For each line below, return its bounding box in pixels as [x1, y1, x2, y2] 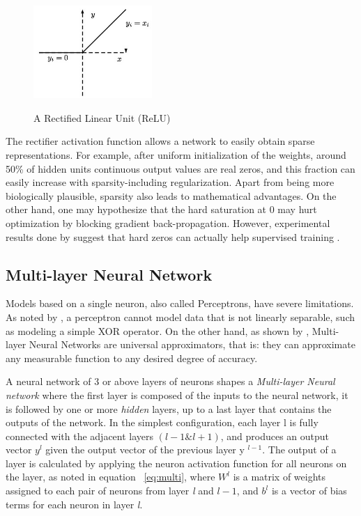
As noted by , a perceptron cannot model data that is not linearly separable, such [6, 309, 355, 324]
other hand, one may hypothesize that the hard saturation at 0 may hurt [6, 202, 317, 217]
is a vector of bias [271, 483, 347, 498]
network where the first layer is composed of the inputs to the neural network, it [6, 387, 348, 402]
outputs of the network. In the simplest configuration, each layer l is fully [6, 415, 318, 430]
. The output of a [262, 442, 337, 457]
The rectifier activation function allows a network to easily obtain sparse [6, 134, 315, 148]
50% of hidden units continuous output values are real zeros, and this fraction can [6, 161, 355, 175]
